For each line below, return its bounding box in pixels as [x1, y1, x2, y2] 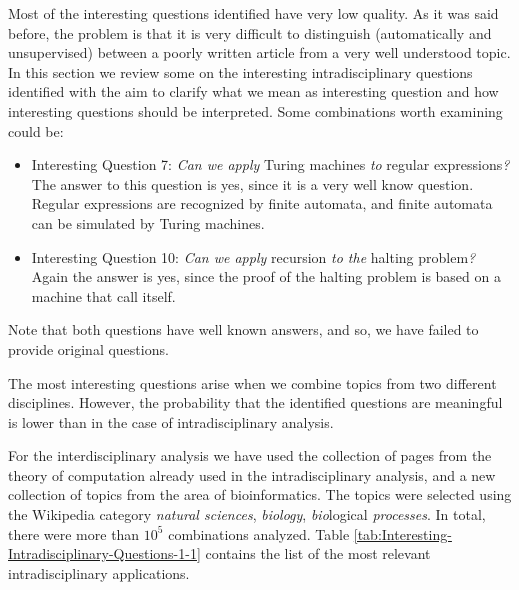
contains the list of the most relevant [205, 543, 431, 564]
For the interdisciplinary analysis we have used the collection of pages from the [8, 445, 492, 466]
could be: [8, 120, 64, 141]
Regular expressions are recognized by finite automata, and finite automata [31, 193, 493, 214]
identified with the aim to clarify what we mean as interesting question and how [8, 81, 499, 102]
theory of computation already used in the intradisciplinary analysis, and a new [8, 464, 496, 485]
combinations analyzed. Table [168, 523, 350, 544]
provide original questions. [8, 338, 169, 359]
